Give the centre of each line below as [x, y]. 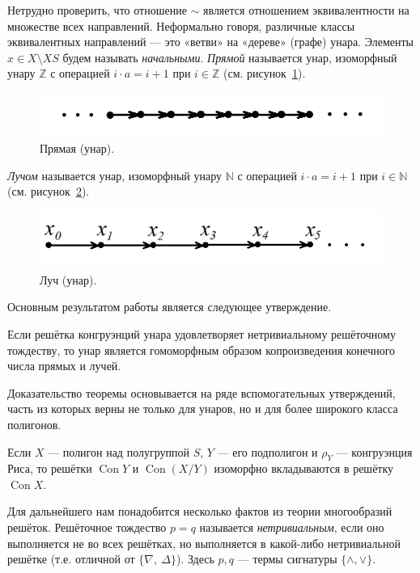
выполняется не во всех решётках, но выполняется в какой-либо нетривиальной [204, 543]
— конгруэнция [374, 451]
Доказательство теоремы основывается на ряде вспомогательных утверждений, [202, 392]
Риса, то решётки [50, 468]
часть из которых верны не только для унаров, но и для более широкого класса [203, 409]
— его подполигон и [267, 451]
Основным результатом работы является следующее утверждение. [170, 307]
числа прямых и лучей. [64, 366]
